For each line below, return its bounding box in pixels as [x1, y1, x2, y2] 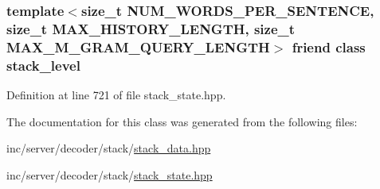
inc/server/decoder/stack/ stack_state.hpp [6, 166, 213, 183]
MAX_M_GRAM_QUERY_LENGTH [6, 37, 270, 56]
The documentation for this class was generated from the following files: [6, 113, 358, 129]
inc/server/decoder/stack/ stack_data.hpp [6, 140, 211, 156]
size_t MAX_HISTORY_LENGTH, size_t [6, 18, 296, 38]
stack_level [6, 55, 80, 75]
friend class [292, 37, 366, 56]
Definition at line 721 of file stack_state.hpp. [6, 86, 226, 102]
